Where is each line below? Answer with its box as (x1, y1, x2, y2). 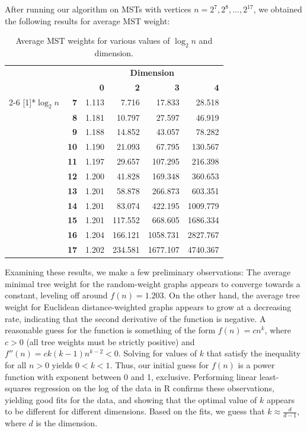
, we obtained (253, 3, 302, 15)
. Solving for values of (118, 347, 197, 359)
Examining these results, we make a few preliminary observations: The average (5, 266, 291, 278)
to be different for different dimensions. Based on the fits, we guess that (5, 405, 265, 417)
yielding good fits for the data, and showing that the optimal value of (5, 393, 257, 406)
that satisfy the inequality (206, 347, 301, 359)
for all (5, 359, 27, 371)
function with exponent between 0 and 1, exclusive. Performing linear (5, 370, 257, 382)
